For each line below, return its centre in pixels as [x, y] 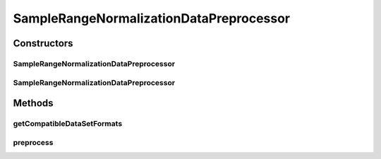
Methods [33, 103]
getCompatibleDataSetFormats [68, 124]
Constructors [43, 43]
